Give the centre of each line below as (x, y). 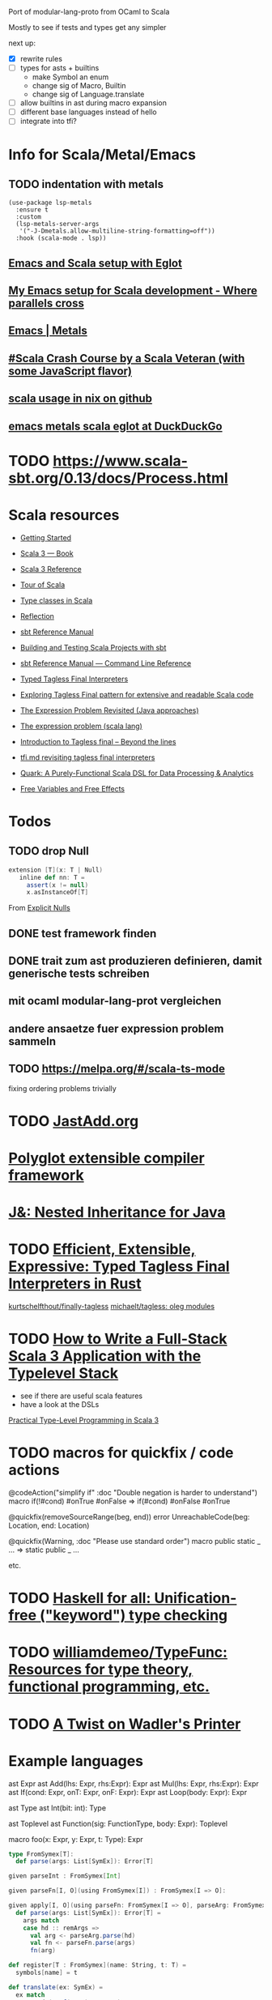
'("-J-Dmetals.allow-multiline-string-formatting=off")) (117, 231)
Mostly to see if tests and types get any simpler (87, 27)
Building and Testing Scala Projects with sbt (93, 647)
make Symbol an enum (70, 77)
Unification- (195, 1598)
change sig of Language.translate (88, 94)
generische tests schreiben (79, 974)
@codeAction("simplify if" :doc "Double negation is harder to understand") (133, 1493)
